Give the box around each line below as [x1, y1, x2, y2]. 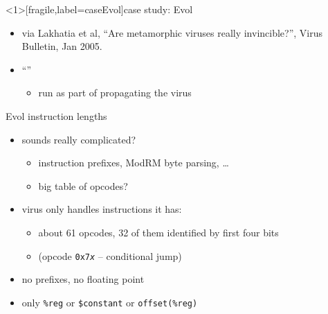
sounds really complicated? [21, 132, 136, 146]
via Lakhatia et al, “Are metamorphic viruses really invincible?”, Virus [21, 25, 323, 40]
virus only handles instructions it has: [21, 202, 182, 216]
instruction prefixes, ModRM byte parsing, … [38, 155, 229, 170]
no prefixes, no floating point [21, 272, 145, 286]
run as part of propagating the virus [38, 85, 192, 100]
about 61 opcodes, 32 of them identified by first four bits [38, 225, 279, 239]
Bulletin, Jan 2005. [21, 39, 102, 53]
